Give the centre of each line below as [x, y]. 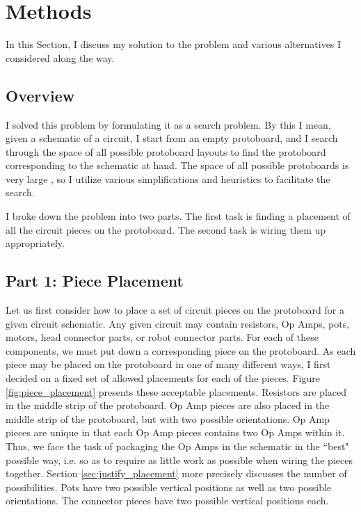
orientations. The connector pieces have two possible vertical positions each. [167, 501]
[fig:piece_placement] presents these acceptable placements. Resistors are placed [176, 391]
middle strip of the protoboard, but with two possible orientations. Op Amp [168, 418]
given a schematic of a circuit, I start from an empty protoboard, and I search [172, 138]
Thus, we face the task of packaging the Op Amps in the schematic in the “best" [177, 446]
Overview [40, 95]
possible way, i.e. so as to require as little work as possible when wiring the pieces [179, 459]
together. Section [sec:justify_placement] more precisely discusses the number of [176, 473]
